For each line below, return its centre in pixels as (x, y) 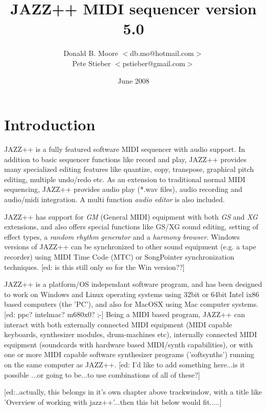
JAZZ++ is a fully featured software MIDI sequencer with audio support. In (125, 149)
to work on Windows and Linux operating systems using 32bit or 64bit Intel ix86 (132, 294)
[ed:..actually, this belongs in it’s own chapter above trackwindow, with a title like (133, 392)
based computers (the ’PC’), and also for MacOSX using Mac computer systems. (131, 304)
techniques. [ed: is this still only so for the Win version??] (94, 267)
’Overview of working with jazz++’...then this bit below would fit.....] (113, 402)
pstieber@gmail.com (154, 63)
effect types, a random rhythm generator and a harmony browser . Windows (122, 236)
